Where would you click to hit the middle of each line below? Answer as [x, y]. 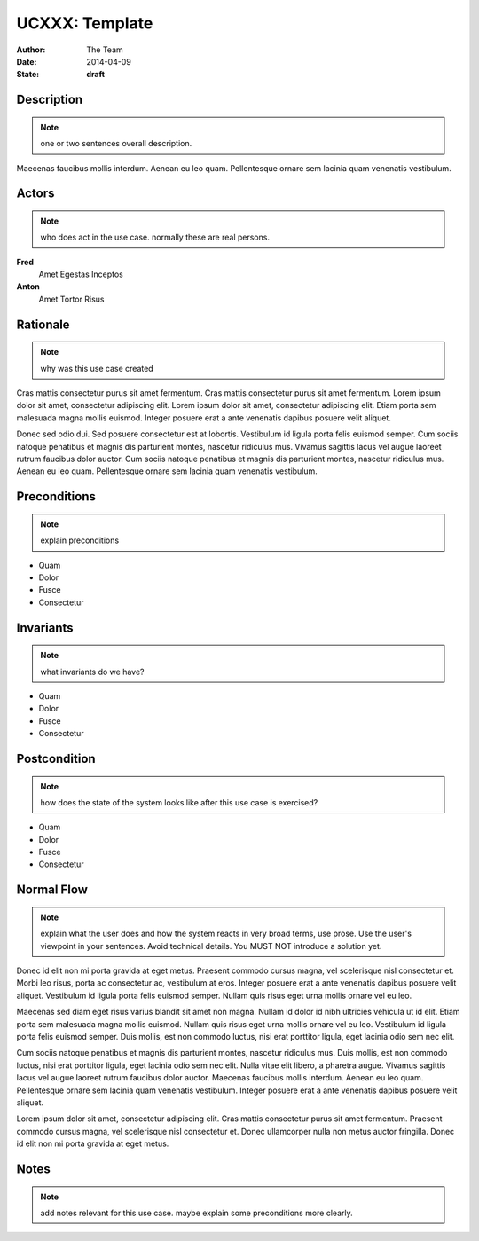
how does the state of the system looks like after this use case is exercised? [179, 802]
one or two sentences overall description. [116, 144]
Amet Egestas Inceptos [81, 274]
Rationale [43, 324]
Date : [27, 61]
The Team [105, 50]
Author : [31, 50]
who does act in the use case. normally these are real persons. [155, 237]
